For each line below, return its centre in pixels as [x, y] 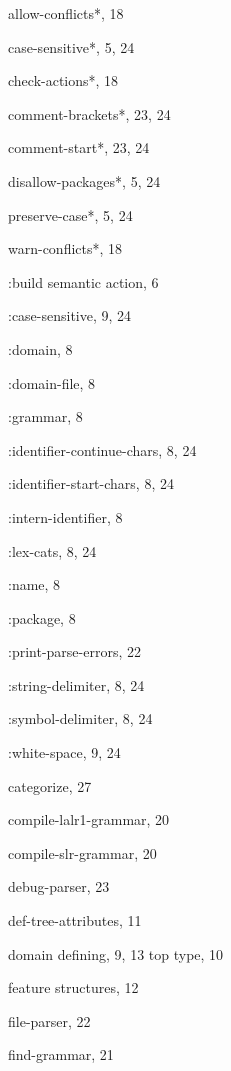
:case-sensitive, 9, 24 [70, 315]
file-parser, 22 [49, 1020]
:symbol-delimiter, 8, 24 [80, 718]
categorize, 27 [50, 785]
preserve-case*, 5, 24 [70, 214]
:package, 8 [42, 617]
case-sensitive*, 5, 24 [71, 46]
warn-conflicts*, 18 [65, 248]
